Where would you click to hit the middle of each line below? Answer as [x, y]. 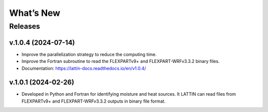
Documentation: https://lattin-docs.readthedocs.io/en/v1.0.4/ [84, 68]
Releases [25, 26]
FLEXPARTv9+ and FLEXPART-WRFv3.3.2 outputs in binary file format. [94, 101]
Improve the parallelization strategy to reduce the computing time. [89, 54]
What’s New [35, 13]
